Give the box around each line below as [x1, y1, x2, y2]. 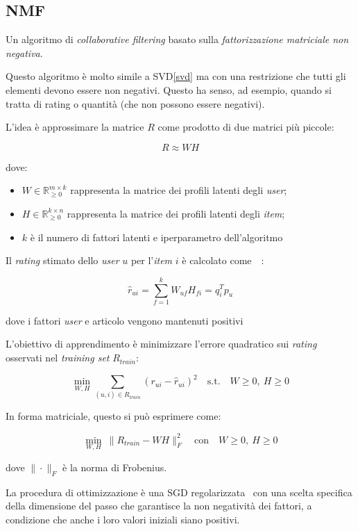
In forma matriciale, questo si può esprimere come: [6, 409, 221, 423]
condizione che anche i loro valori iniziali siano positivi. [6, 512, 240, 526]
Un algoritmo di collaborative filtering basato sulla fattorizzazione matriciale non [6, 32, 349, 47]
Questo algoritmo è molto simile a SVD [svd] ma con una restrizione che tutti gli [6, 69, 346, 83]
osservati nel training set [6, 350, 110, 365]
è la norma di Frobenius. [62, 459, 167, 474]
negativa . [6, 45, 43, 60]
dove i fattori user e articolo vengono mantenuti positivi [6, 313, 244, 327]
